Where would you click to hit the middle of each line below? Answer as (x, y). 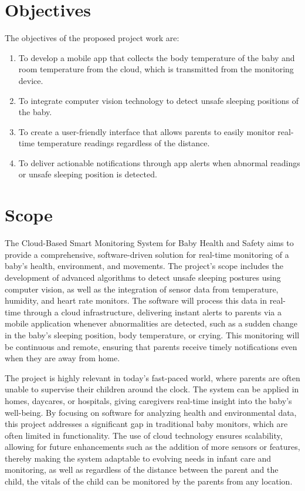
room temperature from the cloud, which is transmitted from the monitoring (156, 69)
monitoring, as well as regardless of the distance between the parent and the (142, 470)
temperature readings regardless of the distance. (123, 143)
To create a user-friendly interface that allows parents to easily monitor (147, 131)
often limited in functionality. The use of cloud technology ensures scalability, (144, 435)
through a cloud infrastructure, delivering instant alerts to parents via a (152, 312)
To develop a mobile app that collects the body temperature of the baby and (157, 57)
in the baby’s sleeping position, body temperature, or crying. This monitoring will (152, 334)
